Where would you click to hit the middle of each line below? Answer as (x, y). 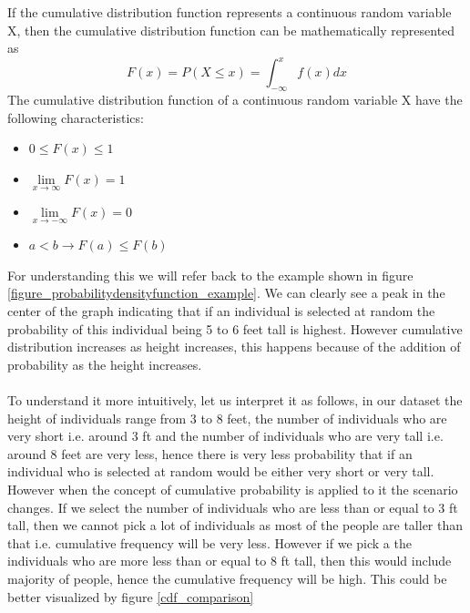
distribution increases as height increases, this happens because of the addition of (234, 347)
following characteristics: (76, 117)
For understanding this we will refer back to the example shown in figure (210, 275)
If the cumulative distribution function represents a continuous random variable (230, 12)
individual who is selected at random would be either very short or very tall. (221, 471)
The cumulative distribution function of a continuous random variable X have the (235, 100)
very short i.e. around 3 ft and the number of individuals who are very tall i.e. (225, 436)
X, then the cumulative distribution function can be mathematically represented (231, 30)
